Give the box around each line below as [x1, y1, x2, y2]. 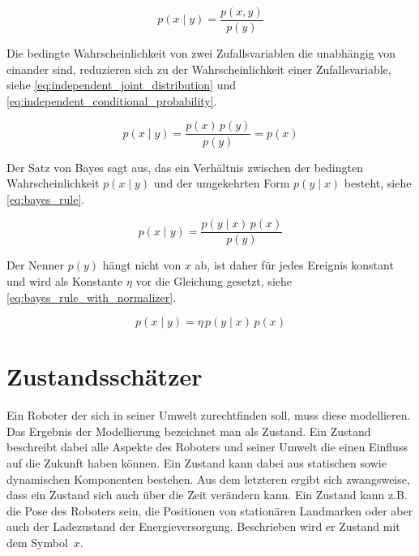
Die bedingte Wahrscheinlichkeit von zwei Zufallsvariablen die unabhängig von [6, 45, 395, 62]
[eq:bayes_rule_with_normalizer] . [6, 288, 177, 305]
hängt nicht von [102, 256, 182, 274]
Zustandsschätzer [6, 360, 203, 393]
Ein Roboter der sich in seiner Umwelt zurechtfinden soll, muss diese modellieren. [6, 407, 411, 424]
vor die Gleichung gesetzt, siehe [135, 272, 292, 289]
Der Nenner [6, 256, 65, 274]
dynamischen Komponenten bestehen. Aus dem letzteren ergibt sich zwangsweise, [6, 470, 410, 487]
